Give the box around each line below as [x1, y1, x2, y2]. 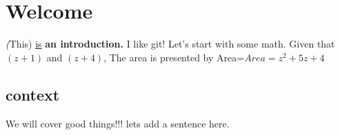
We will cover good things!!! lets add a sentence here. [6, 116, 230, 130]
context [6, 83, 60, 105]
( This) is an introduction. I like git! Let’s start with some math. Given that [6, 37, 335, 51]
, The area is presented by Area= [103, 50, 245, 64]
